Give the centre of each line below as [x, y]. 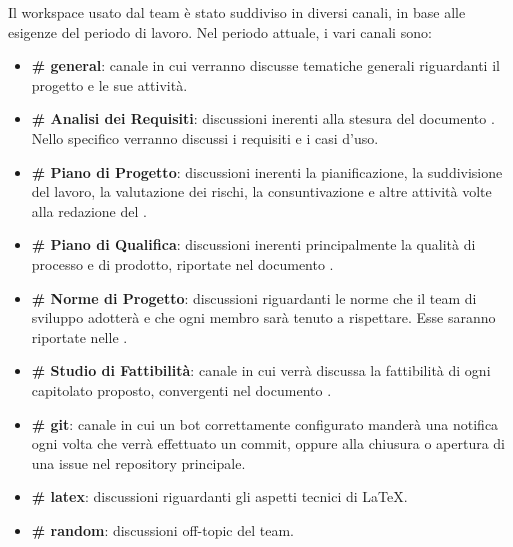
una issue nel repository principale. [138, 462]
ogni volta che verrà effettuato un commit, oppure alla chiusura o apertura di [268, 443]
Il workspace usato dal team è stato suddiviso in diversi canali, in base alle [237, 12]
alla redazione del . [89, 210]
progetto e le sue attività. [109, 84]
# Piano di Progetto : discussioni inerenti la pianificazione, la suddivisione [267, 171]
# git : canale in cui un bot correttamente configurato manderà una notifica [265, 423]
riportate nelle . [79, 336]
